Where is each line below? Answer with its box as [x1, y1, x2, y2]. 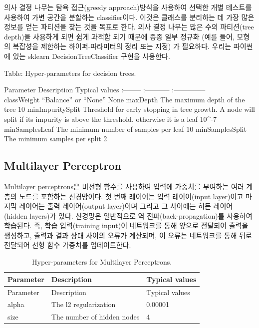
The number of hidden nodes [51, 312, 140, 322]
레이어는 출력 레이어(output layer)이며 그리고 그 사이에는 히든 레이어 [19, 201, 233, 211]
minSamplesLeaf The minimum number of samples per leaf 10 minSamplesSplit [4, 123, 247, 134]
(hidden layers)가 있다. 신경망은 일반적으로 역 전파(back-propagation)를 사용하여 [4, 210, 253, 221]
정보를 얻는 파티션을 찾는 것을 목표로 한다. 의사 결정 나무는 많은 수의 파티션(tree [4, 21, 254, 32]
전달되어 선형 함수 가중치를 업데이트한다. [4, 240, 131, 250]
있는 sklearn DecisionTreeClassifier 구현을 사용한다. [12, 50, 170, 61]
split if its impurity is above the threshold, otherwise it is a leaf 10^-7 [4, 113, 217, 124]
